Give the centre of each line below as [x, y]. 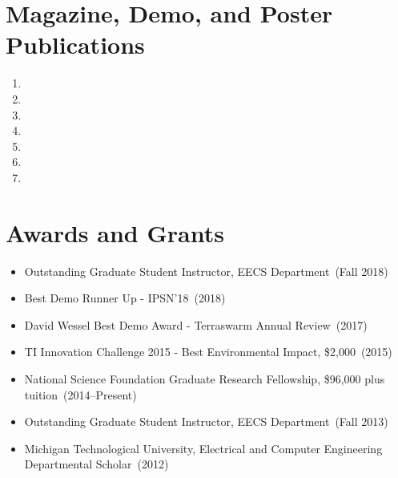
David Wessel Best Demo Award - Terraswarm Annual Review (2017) [196, 324]
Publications [75, 45]
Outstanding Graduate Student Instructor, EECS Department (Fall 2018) [206, 271]
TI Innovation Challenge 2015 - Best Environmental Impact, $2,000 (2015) [208, 352]
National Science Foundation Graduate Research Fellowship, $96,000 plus [205, 378]
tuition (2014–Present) [80, 394]
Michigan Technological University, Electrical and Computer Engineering [203, 448]
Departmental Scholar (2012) [96, 464]
